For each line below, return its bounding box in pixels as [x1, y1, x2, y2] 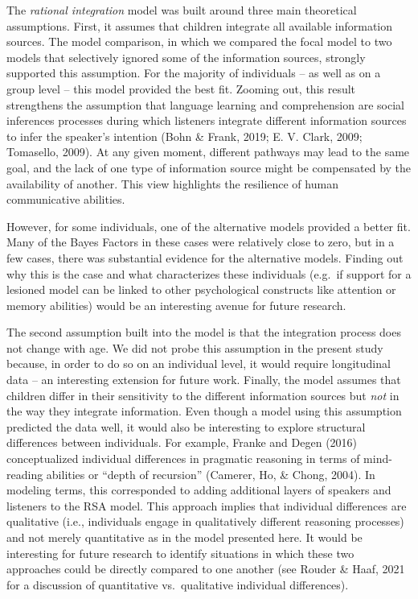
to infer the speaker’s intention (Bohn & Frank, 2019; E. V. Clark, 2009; [6, 127, 363, 144]
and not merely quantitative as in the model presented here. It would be [6, 529, 363, 545]
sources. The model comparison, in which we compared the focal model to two [6, 33, 392, 50]
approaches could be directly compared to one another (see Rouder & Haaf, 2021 [6, 560, 405, 577]
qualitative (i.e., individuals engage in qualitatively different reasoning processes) [6, 513, 404, 530]
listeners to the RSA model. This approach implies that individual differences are [6, 497, 407, 514]
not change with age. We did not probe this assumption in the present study [6, 339, 383, 356]
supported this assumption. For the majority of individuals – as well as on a [6, 64, 381, 81]
